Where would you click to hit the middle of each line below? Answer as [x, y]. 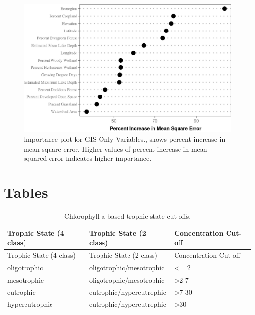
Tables [26, 192]
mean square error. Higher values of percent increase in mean [115, 148]
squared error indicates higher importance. [88, 158]
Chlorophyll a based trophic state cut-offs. [127, 215]
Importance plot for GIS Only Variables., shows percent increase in [125, 139]
